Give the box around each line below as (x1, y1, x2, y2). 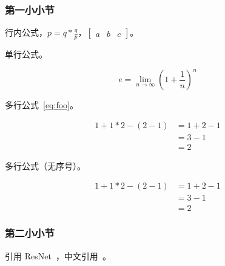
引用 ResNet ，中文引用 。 (5, 249, 111, 262)
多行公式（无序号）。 (5, 159, 86, 172)
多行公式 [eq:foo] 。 (5, 99, 78, 111)
